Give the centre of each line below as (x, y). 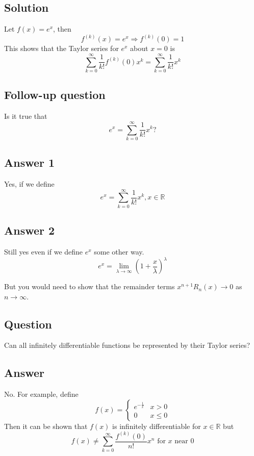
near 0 (184, 441)
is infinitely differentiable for (157, 426)
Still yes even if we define (44, 251)
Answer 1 (30, 162)
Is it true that (26, 116)
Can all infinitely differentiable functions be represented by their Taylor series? (127, 345)
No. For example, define (41, 394)
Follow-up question (55, 95)
